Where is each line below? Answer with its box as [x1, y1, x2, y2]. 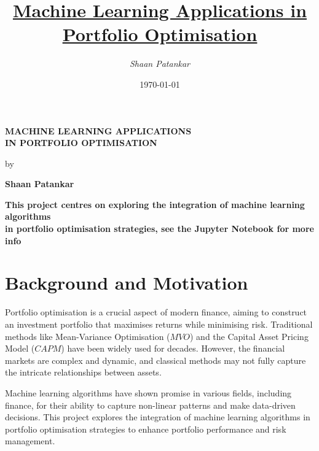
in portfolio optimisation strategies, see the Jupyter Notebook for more [5, 222, 314, 235]
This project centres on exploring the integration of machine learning [5, 198, 305, 210]
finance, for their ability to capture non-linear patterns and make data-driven [5, 398, 296, 411]
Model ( [5, 342, 35, 355]
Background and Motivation [5, 270, 248, 295]
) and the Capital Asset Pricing [190, 330, 309, 342]
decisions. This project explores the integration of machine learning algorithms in [5, 411, 310, 423]
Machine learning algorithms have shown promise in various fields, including [5, 386, 292, 399]
